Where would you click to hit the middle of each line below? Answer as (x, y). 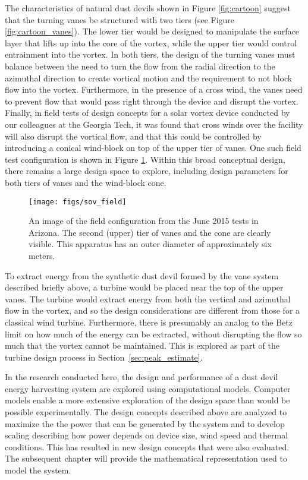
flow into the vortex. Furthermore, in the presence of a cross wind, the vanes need (154, 89)
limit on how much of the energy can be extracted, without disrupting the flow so (153, 334)
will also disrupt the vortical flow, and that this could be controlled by (133, 136)
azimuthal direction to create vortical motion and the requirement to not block (149, 78)
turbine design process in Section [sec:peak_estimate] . (104, 357)
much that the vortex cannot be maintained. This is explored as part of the (142, 345)
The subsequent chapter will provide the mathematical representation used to (146, 458)
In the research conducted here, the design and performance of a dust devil (142, 377)
